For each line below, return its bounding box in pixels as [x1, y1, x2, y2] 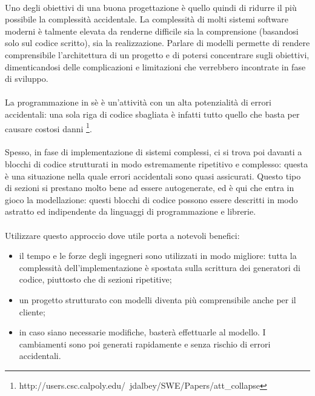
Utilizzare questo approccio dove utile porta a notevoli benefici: [5, 229, 240, 241]
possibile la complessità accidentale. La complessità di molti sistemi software [5, 13, 288, 25]
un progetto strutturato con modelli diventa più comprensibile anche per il [19, 293, 296, 306]
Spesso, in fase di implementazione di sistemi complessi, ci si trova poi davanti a [5, 146, 302, 158]
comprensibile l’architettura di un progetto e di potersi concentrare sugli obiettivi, [5, 48, 310, 61]
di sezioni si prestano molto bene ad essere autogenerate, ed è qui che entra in [5, 181, 294, 194]
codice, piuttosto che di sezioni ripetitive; [19, 273, 172, 286]
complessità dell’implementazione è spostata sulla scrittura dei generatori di [19, 261, 300, 274]
